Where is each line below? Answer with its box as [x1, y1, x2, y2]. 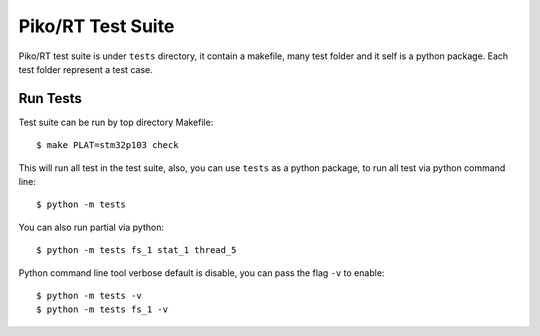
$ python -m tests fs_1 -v [36, 304, 169, 315]
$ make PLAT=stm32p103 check [36, 140, 179, 151]
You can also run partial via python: [18, 221, 165, 233]
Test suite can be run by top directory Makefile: [18, 116, 214, 128]
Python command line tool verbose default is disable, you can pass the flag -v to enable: [18, 266, 385, 279]
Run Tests [18, 90, 82, 107]
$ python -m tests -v [36, 290, 142, 301]
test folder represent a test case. [18, 63, 154, 75]
